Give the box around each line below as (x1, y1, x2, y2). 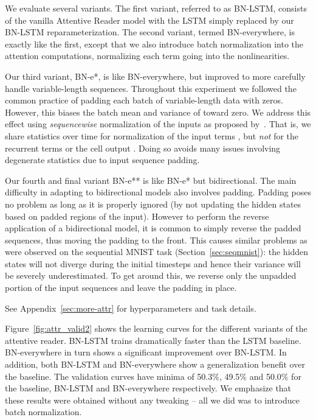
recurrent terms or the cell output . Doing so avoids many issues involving (5, 141, 281, 154)
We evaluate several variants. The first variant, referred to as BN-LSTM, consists (5, 2, 307, 14)
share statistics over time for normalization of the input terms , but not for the (5, 129, 299, 142)
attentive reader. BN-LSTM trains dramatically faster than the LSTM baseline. (5, 334, 301, 346)
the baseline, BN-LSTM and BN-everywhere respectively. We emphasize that (5, 382, 292, 394)
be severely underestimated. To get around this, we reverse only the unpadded (5, 269, 297, 282)
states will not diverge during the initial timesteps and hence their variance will (5, 257, 301, 270)
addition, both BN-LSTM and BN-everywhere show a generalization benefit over (5, 358, 305, 371)
